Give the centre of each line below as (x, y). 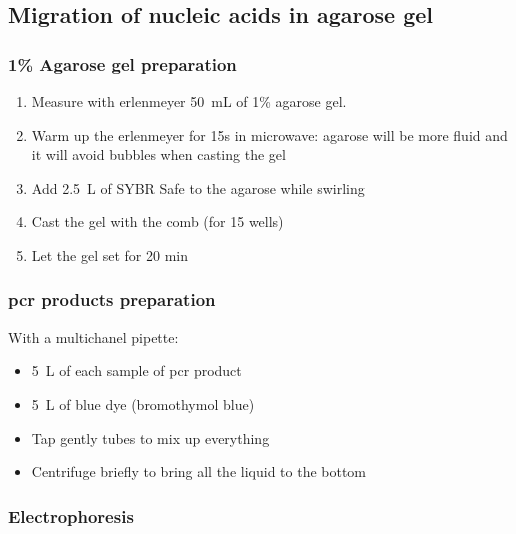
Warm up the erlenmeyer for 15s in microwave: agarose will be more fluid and (269, 134)
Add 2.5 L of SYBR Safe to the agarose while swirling (198, 187)
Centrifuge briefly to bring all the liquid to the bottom (199, 471)
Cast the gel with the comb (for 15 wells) (157, 221)
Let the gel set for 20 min (110, 254)
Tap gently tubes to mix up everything (150, 437)
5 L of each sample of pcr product (136, 370)
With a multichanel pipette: (93, 336)
